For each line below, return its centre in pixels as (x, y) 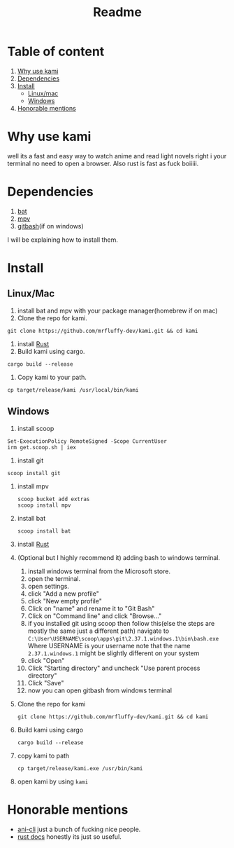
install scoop (36, 428)
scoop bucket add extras (53, 499)
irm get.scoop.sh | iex (42, 447)
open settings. (49, 586)
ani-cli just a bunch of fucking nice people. (79, 829)
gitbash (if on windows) (50, 226)
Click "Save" (46, 683)
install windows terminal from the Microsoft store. (99, 571)
